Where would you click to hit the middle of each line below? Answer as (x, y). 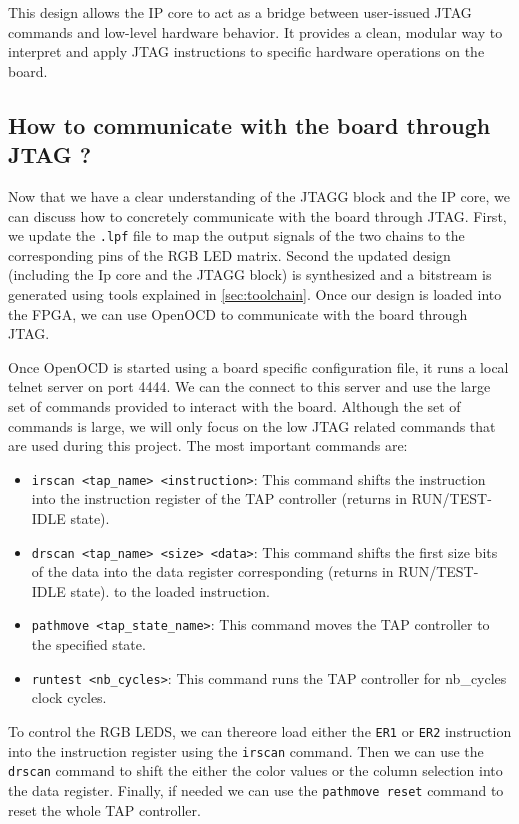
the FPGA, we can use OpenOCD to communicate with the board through (238, 313)
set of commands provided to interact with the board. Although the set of (234, 405)
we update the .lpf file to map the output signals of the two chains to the (236, 235)
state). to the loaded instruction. (170, 590)
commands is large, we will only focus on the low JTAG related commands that (252, 425)
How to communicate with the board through (249, 124)
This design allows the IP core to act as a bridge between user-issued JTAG (240, 12)
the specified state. (88, 644)
